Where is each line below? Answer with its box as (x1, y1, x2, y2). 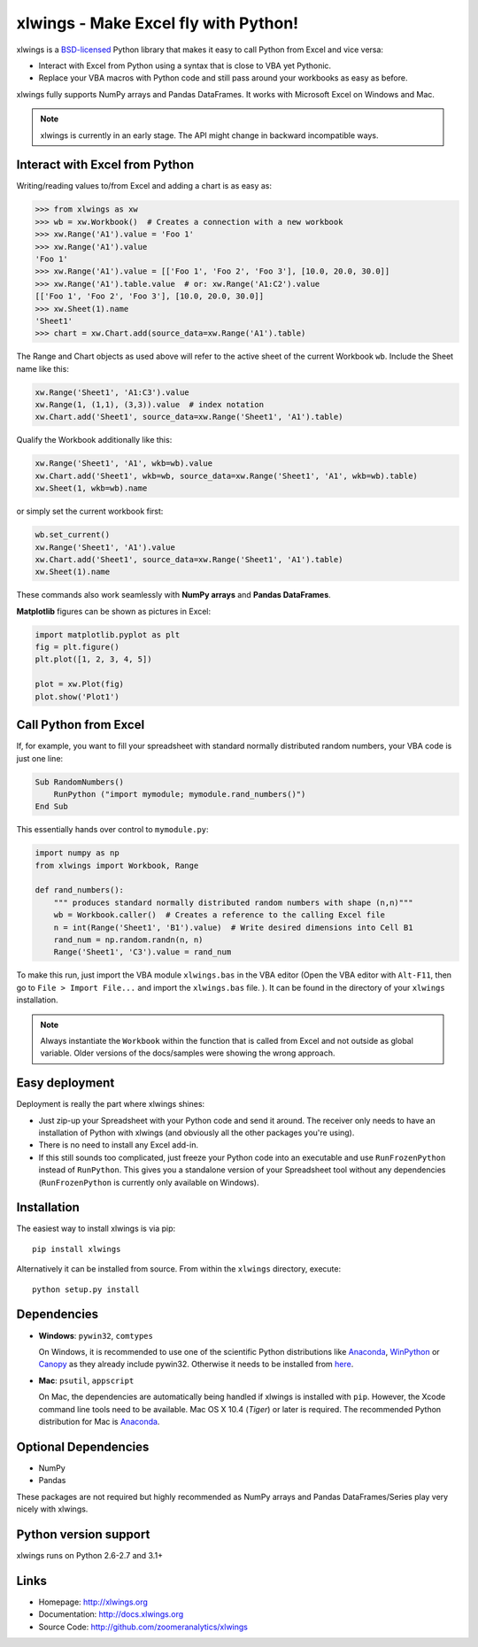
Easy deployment (16, 1076, 115, 1091)
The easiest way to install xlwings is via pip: (16, 1223, 176, 1234)
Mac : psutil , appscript (38, 1375, 135, 1386)
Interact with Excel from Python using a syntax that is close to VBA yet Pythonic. (38, 60, 332, 71)
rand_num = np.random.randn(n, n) (53, 935, 204, 945)
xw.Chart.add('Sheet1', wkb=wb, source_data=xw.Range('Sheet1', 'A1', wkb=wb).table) (35, 470, 418, 481)
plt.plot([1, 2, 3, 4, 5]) (35, 654, 152, 664)
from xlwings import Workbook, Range (35, 860, 199, 870)
